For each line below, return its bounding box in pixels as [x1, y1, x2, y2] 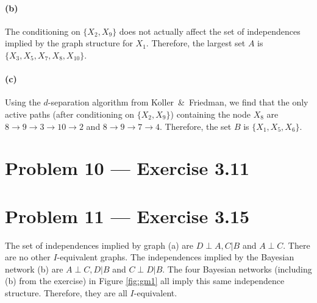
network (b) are [5, 262, 63, 275]
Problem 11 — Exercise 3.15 [5, 203, 250, 228]
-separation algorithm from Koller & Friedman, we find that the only [48, 96, 308, 109]
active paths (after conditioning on [5, 107, 135, 120]
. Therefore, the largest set [146, 37, 246, 49]
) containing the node [170, 107, 251, 120]
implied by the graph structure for [5, 37, 133, 49]
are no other [5, 251, 51, 263]
